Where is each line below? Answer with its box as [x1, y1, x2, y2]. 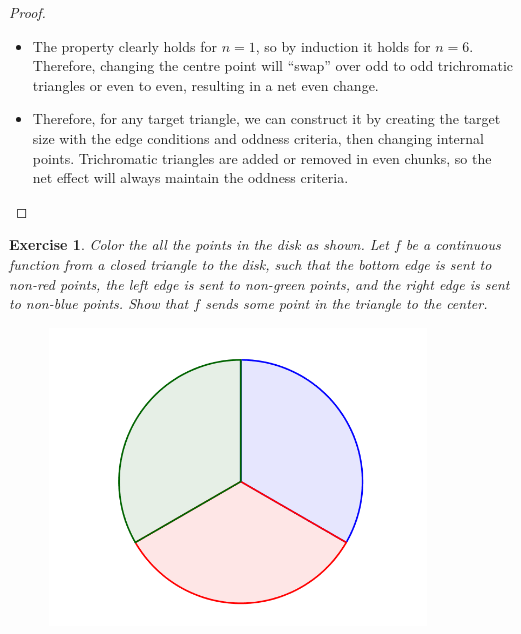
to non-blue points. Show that [9, 293, 189, 314]
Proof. [9, 2, 46, 22]
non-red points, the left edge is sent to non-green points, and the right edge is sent [9, 273, 510, 294]
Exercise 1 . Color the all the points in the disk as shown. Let [9, 234, 389, 255]
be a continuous [405, 234, 501, 255]
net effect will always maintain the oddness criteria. [32, 167, 349, 188]
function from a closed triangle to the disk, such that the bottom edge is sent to [9, 253, 492, 274]
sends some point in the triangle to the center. [205, 293, 488, 314]
